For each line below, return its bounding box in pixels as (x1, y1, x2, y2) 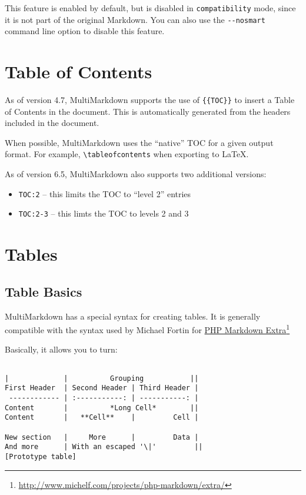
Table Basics (5, 282, 82, 300)
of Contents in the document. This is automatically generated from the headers (5, 105, 291, 117)
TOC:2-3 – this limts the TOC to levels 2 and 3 (18, 207, 189, 220)
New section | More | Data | (5, 433, 199, 441)
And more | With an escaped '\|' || (5, 443, 203, 451)
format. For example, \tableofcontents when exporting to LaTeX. (5, 148, 249, 160)
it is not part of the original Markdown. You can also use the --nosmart (5, 13, 265, 25)
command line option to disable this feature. (5, 25, 165, 37)
